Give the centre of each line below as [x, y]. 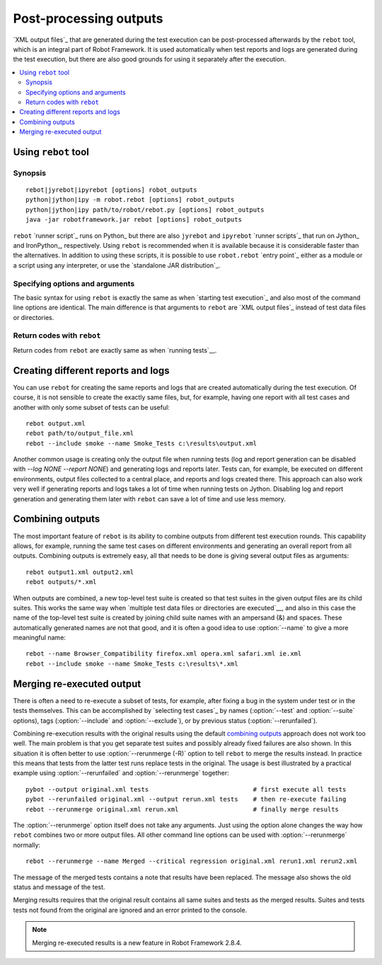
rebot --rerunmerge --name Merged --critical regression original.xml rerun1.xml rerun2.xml [192, 861]
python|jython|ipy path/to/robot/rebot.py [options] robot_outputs [145, 210]
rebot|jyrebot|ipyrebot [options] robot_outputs [111, 190]
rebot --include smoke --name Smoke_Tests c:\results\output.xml [141, 443]
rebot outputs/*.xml [61, 582]
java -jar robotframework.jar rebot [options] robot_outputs [134, 220]
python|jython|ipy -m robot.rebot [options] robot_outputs [130, 200]
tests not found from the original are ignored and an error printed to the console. [130, 910]
